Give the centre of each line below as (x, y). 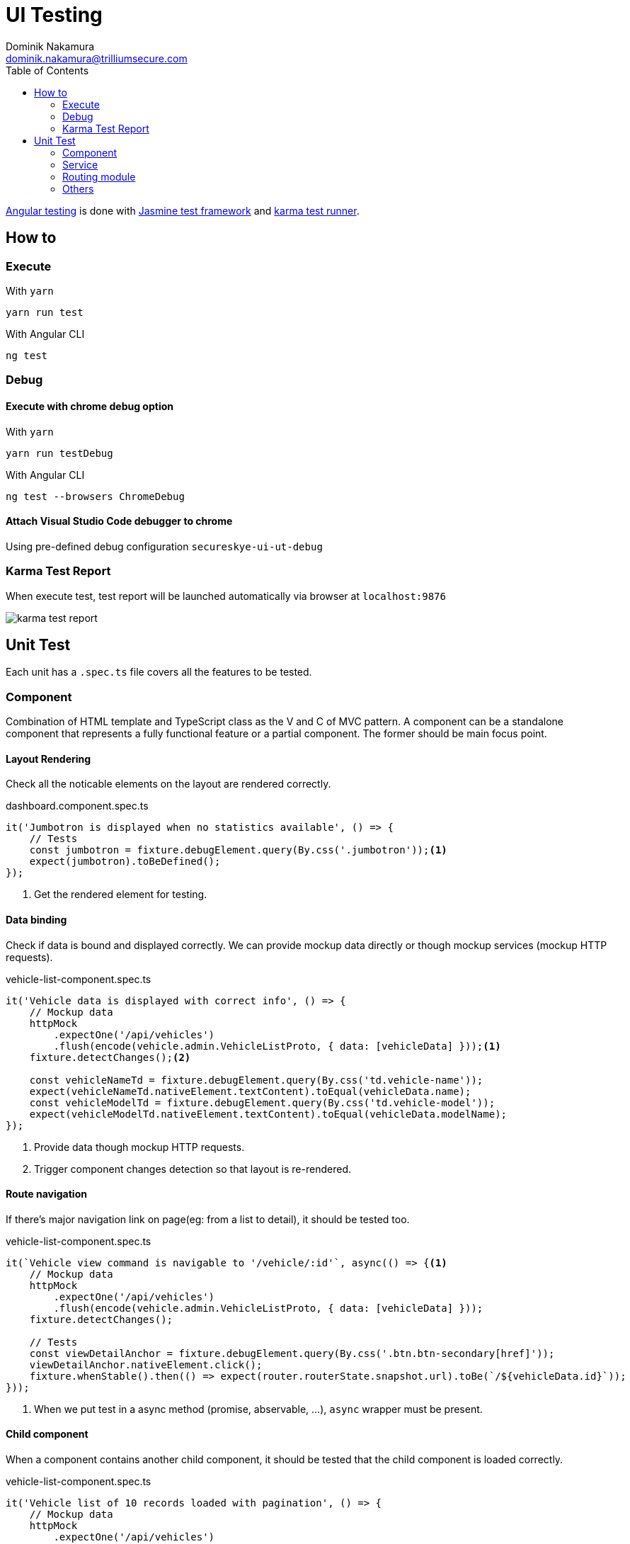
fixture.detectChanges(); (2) (110, 1057)
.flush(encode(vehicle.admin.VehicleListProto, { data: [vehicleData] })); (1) (277, 1046)
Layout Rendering (48, 759)
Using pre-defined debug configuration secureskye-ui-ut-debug (164, 546)
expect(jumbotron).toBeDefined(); (125, 862)
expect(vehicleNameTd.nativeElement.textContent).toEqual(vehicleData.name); (250, 1091)
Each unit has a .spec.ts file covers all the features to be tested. (159, 672)
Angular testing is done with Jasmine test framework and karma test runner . (183, 210)
